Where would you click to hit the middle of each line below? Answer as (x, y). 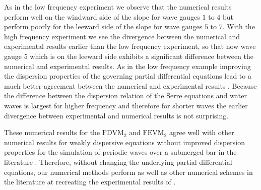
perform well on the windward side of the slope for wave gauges (102, 16)
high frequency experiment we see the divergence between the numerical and (122, 36)
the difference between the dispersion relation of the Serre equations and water (125, 96)
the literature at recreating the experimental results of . (90, 182)
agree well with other (202, 132)
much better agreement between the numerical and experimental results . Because (130, 85)
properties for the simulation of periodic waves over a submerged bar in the (120, 152)
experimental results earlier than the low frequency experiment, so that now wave (130, 46)
